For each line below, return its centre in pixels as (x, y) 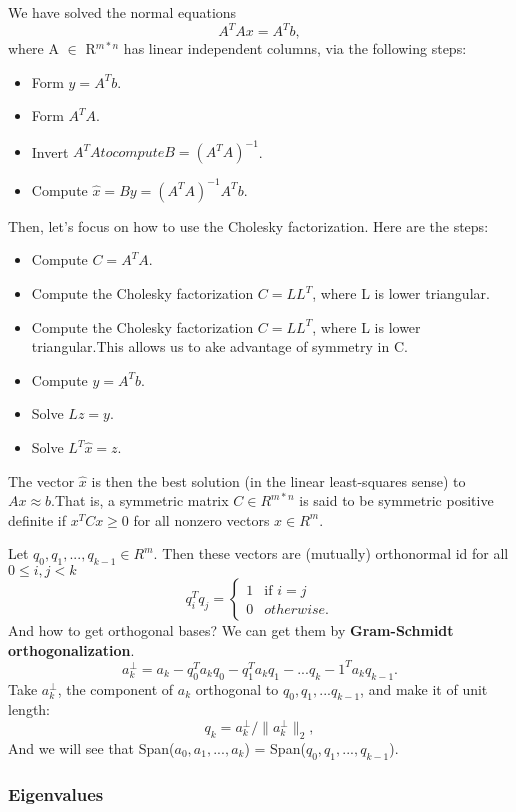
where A (33, 48)
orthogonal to (237, 688)
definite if (37, 519)
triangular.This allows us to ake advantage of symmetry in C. (219, 346)
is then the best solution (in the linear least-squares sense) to (278, 480)
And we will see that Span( (91, 747)
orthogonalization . (71, 649)
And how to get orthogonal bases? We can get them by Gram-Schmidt (231, 630)
